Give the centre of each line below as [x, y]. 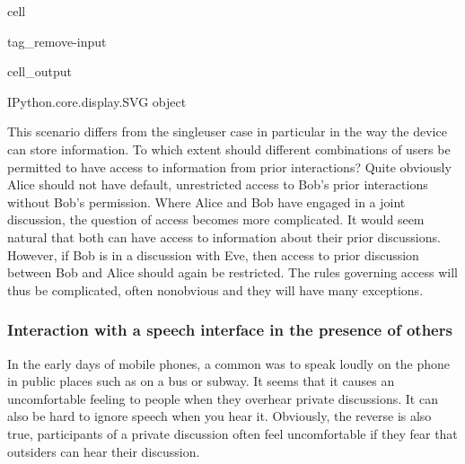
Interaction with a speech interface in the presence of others [230, 330]
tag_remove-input [57, 41]
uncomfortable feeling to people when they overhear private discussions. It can [223, 398]
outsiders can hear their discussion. [104, 451]
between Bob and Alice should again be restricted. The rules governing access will [232, 272]
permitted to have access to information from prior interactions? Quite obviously [229, 166]
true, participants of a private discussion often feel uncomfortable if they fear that [232, 433]
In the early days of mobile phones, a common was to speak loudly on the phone [229, 363]
